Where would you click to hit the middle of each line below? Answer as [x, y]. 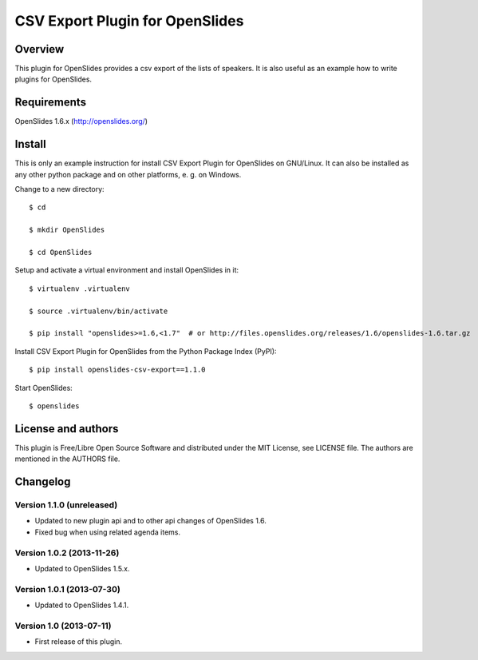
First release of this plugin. [79, 642]
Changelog [43, 482]
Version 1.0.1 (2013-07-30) [68, 589]
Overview [40, 49]
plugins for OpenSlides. [53, 79]
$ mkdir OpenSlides [67, 230]
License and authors [67, 429]
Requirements [51, 103]
